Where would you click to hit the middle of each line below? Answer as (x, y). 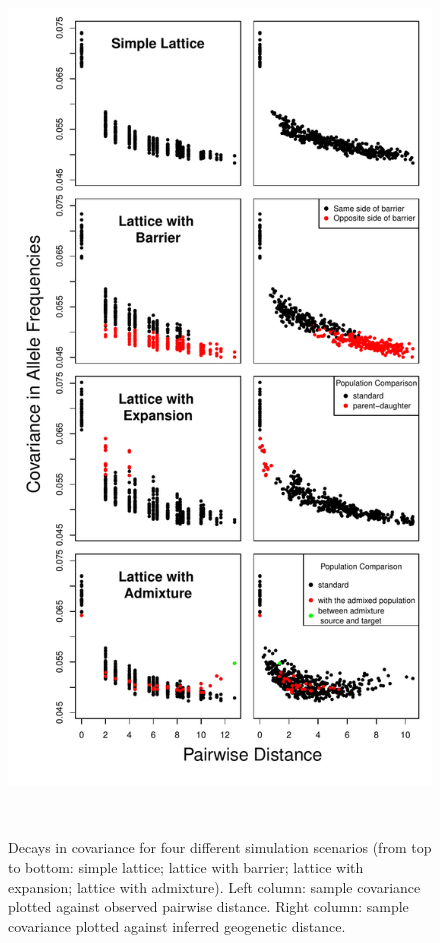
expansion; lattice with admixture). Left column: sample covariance (214, 886)
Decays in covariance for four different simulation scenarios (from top (220, 847)
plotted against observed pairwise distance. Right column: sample (208, 906)
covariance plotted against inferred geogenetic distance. (177, 925)
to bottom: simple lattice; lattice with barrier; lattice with (186, 866)
